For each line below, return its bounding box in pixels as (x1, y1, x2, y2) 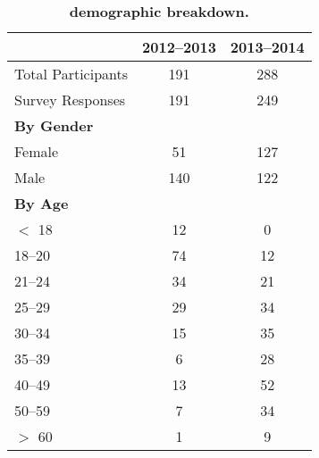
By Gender (14, 115, 94, 136)
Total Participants (14, 63, 129, 84)
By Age (14, 193, 69, 213)
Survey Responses (14, 89, 126, 110)
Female (14, 141, 59, 162)
